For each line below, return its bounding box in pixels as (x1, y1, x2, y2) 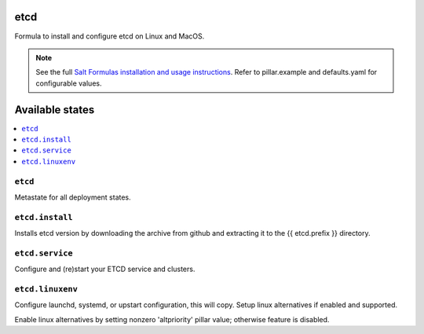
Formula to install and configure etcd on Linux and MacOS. (14, 31, 205, 41)
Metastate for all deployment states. (14, 193, 131, 202)
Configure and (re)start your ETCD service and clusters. (14, 264, 196, 274)
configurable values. (35, 79, 102, 88)
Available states (14, 103, 95, 116)
